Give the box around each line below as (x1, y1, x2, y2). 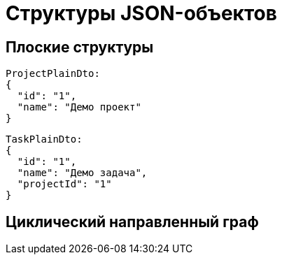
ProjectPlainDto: (6, 68, 100, 80)
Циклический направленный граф (6, 212, 259, 231)
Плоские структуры (6, 38, 154, 56)
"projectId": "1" (17, 178, 112, 190)
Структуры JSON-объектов (6, 1, 277, 25)
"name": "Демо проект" (17, 101, 141, 113)
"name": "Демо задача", (17, 167, 148, 179)
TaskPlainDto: (6, 133, 83, 145)
